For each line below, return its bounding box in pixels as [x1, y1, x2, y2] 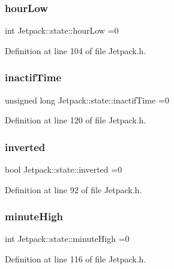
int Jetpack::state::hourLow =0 [5, 24, 119, 37]
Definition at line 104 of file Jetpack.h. [5, 44, 146, 57]
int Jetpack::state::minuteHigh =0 [5, 232, 130, 245]
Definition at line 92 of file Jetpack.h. [5, 183, 142, 196]
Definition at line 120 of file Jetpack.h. [5, 114, 146, 126]
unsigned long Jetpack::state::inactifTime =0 [5, 93, 169, 106]
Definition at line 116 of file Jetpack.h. [5, 253, 146, 265]
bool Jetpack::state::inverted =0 [5, 163, 122, 176]
